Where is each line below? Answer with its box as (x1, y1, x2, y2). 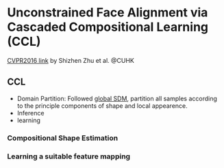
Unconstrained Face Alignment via (7, 5, 208, 20)
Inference (16, 109, 45, 117)
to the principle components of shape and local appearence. (16, 101, 188, 110)
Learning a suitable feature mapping (7, 152, 131, 161)
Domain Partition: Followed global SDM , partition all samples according (16, 94, 218, 102)
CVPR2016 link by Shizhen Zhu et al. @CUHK (7, 56, 135, 64)
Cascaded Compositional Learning (7, 19, 209, 35)
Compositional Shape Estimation (7, 133, 119, 143)
